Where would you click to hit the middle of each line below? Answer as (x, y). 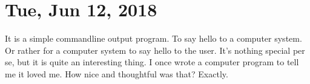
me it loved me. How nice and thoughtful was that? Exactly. (117, 73)
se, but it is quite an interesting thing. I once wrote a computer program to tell (152, 62)
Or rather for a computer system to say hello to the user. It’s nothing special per (155, 50)
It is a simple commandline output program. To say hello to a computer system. (153, 38)
